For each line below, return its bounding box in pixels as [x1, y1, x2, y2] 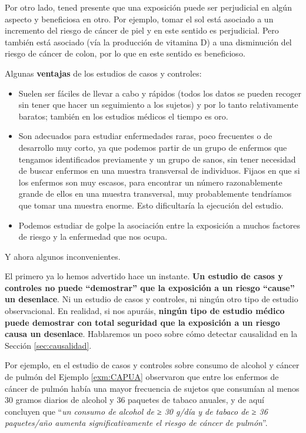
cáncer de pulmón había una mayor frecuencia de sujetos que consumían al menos [5, 382, 300, 394]
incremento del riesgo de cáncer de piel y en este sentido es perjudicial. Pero [5, 24, 279, 37]
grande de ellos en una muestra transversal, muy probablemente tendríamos [18, 187, 292, 200]
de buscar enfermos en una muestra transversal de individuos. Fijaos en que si [18, 164, 300, 177]
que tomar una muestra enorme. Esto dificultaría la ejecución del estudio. [18, 199, 284, 211]
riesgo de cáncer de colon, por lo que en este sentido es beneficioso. [5, 47, 245, 60]
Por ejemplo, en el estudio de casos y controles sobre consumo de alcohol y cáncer [5, 359, 300, 371]
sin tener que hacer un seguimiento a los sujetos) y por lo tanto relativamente [18, 98, 298, 111]
